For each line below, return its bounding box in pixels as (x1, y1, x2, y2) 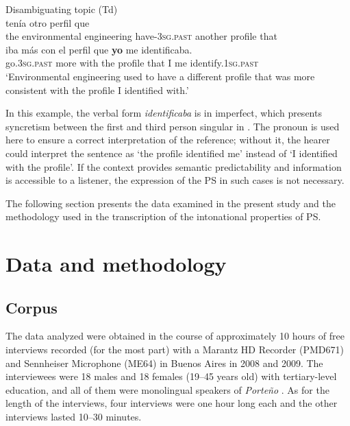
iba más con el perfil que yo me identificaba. (5, 42, 192, 56)
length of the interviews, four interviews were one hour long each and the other (5, 396, 338, 410)
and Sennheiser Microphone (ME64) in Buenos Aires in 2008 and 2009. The (5, 355, 323, 370)
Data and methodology (5, 250, 227, 278)
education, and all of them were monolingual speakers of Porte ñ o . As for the (5, 382, 329, 397)
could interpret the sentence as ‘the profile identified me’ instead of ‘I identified (5, 145, 338, 160)
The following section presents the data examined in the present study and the (5, 196, 336, 210)
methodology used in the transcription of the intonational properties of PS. (5, 209, 321, 224)
